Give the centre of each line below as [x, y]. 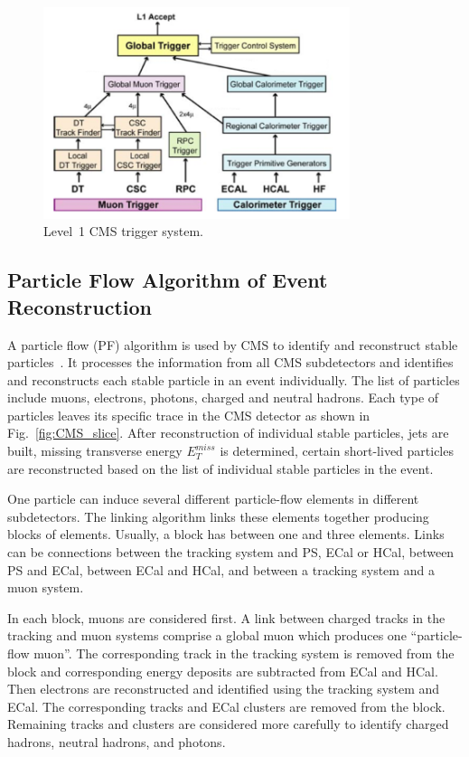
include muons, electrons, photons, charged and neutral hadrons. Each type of [223, 397]
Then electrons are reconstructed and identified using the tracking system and [224, 689]
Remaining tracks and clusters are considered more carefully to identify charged [228, 724]
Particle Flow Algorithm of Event [168, 280]
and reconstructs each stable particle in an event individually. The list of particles [234, 379]
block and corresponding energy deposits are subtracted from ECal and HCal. [223, 671]
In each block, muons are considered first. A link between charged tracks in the [226, 617]
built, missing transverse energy [95, 451]
